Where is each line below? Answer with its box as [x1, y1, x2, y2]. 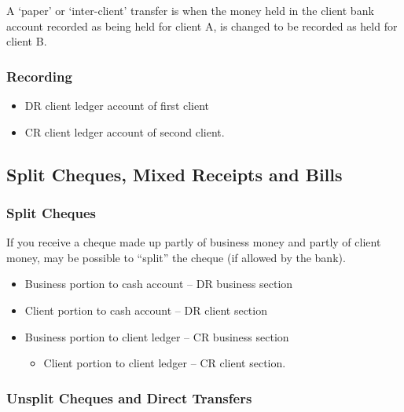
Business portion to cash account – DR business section [24, 275, 293, 292]
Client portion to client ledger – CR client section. [43, 355, 286, 371]
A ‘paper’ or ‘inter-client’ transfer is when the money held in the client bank [6, 2, 374, 18]
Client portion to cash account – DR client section [24, 301, 267, 318]
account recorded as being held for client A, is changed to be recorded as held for [6, 17, 398, 34]
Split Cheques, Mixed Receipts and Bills [6, 162, 343, 186]
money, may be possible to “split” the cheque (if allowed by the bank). [6, 249, 346, 265]
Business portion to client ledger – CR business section [24, 328, 289, 345]
